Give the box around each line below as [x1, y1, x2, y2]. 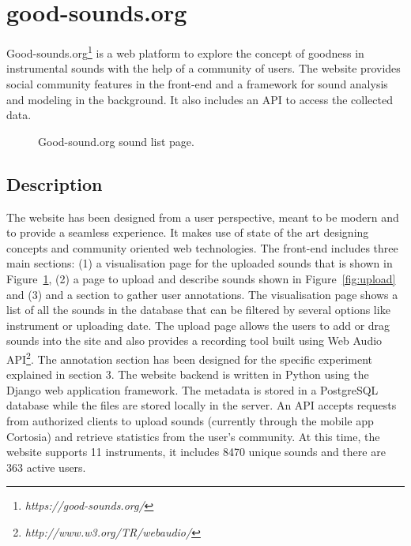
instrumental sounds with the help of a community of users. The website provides [6, 60, 401, 77]
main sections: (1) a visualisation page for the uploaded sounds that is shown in [6, 255, 393, 271]
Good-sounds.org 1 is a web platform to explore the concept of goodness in [6, 43, 364, 61]
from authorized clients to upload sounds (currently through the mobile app [6, 412, 374, 428]
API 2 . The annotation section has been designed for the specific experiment [6, 348, 372, 367]
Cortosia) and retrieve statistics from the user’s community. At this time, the [6, 428, 380, 444]
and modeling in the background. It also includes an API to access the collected [6, 91, 393, 107]
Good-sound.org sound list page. [38, 133, 194, 149]
